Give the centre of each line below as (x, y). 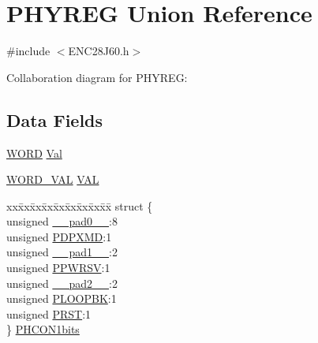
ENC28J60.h (99, 51)
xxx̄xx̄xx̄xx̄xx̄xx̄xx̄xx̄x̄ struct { (80, 205)
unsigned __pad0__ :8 (62, 221)
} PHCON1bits (43, 329)
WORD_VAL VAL (53, 179)
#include (28, 51)
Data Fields (55, 119)
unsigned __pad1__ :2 (62, 252)
